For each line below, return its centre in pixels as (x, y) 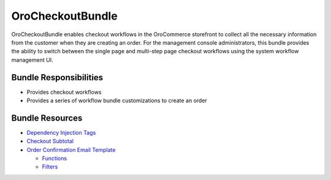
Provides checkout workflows (64, 92)
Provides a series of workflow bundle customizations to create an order (117, 100)
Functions (55, 159)
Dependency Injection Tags (61, 132)
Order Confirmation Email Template (71, 149)
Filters (50, 167)
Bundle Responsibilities (57, 77)
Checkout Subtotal (50, 141)
